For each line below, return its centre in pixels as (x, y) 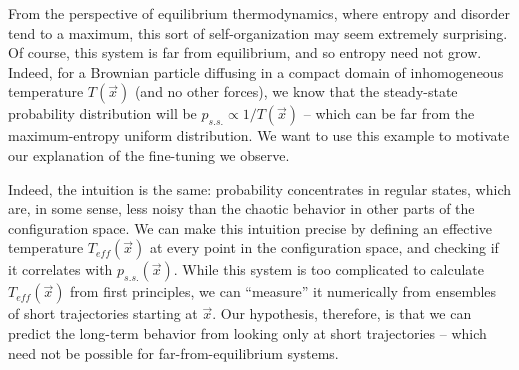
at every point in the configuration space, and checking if (324, 247)
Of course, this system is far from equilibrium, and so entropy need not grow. (245, 52)
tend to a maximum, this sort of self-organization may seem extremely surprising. (258, 32)
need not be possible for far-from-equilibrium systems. (173, 352)
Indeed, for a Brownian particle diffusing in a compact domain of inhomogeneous (256, 71)
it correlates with (60, 269)
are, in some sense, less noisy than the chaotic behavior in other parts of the (241, 208)
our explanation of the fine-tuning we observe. (149, 154)
